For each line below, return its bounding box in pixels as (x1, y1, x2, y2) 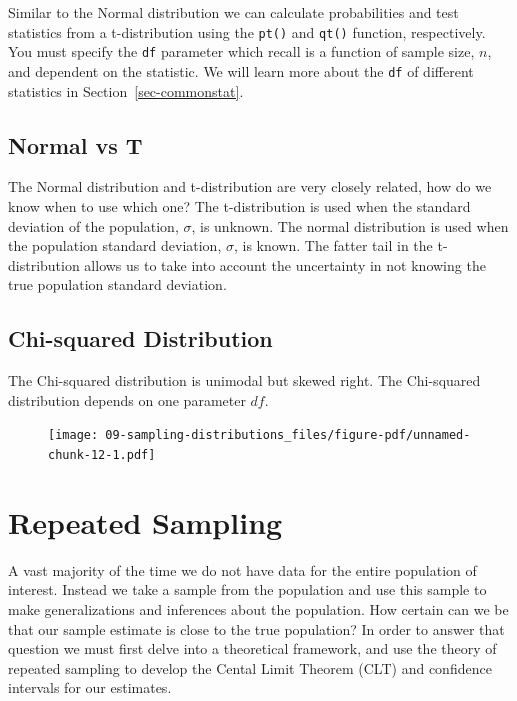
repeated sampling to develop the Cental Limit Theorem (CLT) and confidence (8, 657, 492, 678)
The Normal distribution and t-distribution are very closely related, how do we (8, 176, 492, 197)
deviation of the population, (8, 215, 179, 236)
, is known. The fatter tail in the (233, 235, 433, 256)
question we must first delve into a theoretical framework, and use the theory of (8, 638, 497, 659)
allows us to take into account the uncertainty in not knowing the (84, 254, 486, 275)
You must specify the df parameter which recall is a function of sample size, (8, 41, 475, 62)
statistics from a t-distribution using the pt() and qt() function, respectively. (8, 21, 486, 42)
